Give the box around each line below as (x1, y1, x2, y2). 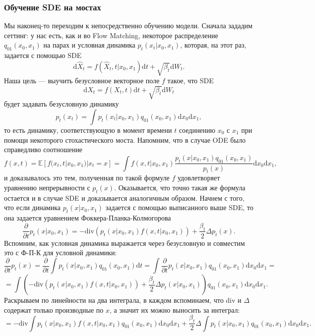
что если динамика (4, 202, 61, 213)
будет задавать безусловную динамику (4, 99, 119, 109)
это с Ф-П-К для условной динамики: (4, 247, 117, 258)
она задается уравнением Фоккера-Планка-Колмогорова (4, 213, 171, 223)
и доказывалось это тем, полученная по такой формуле (4, 172, 170, 183)
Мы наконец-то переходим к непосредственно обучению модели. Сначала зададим (4, 20, 252, 31)
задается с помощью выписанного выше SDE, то (105, 202, 253, 213)
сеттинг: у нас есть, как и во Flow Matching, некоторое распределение (4, 30, 218, 40)
